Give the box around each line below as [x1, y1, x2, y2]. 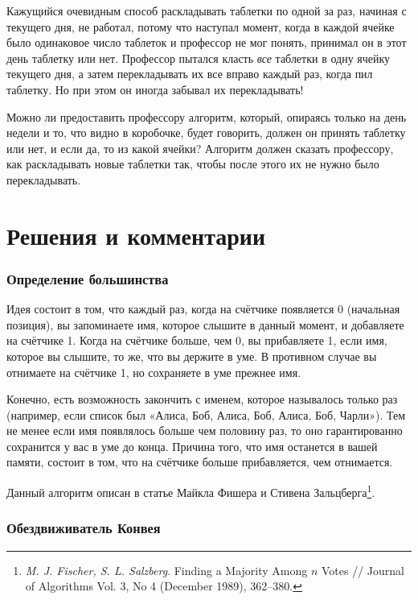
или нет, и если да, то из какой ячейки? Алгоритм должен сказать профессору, [6, 139, 394, 156]
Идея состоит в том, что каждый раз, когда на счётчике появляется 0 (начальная [6, 300, 400, 317]
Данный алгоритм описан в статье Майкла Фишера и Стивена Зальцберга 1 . [6, 482, 375, 500]
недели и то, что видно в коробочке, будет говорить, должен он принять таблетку [6, 124, 406, 141]
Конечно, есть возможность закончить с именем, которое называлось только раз [6, 391, 398, 408]
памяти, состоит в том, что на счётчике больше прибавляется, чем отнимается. [6, 453, 393, 470]
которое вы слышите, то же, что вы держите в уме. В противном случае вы [6, 347, 377, 364]
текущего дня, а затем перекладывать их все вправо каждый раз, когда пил [6, 65, 373, 82]
